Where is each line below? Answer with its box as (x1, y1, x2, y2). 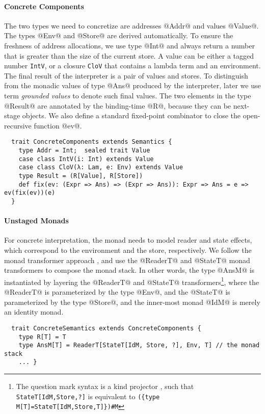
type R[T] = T (18, 333, 66, 341)
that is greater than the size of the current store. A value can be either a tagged (4, 50, 254, 61)
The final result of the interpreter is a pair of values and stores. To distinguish (4, 70, 248, 81)
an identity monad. (4, 306, 64, 317)
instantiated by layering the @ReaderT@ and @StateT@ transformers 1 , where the (4, 275, 259, 287)
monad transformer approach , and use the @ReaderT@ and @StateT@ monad (4, 254, 250, 265)
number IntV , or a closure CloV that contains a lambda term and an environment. (4, 60, 261, 71)
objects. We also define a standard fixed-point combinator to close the (22, 110, 241, 121)
